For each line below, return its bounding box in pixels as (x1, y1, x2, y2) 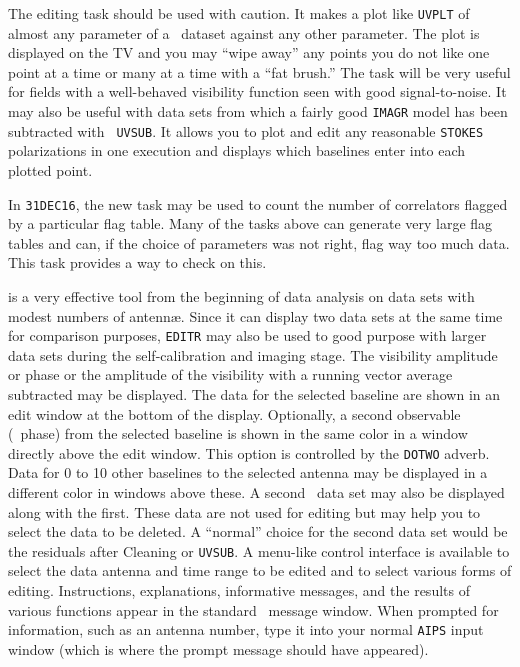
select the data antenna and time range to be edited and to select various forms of (8, 560, 512, 581)
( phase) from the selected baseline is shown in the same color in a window (8, 423, 468, 444)
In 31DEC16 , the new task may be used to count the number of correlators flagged (8, 193, 508, 214)
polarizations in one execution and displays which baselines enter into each (8, 140, 466, 161)
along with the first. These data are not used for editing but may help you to (8, 501, 481, 522)
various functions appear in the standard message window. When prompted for (8, 599, 499, 620)
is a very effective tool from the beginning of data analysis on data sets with (8, 285, 475, 306)
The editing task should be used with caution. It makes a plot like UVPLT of (8, 3, 470, 23)
